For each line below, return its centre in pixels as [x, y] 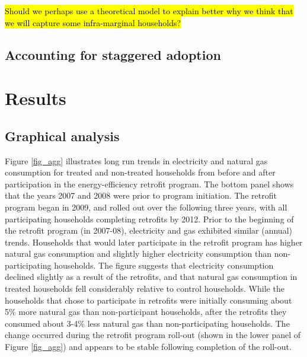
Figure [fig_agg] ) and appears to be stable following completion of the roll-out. [148, 347]
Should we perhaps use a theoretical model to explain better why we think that [149, 11]
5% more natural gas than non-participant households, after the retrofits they [146, 312]
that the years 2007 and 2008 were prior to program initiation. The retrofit [141, 195]
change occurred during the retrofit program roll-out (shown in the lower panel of [153, 335]
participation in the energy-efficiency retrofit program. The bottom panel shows [149, 184]
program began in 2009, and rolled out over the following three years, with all [146, 207]
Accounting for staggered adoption [113, 54]
